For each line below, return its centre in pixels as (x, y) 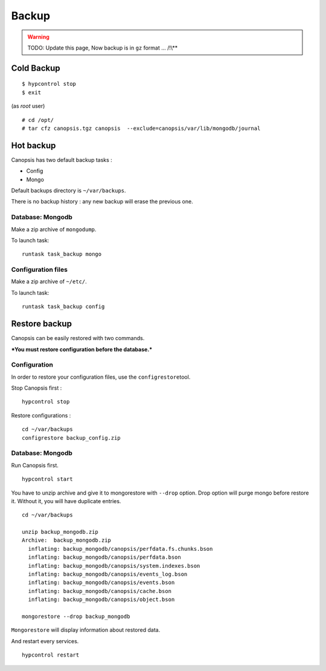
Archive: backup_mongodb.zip (67, 540)
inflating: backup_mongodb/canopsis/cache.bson (100, 591)
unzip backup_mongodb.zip (60, 532)
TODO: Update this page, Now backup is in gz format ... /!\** (103, 48)
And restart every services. (45, 641)
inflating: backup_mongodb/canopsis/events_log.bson (108, 574)
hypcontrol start (47, 479)
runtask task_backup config (63, 307)
